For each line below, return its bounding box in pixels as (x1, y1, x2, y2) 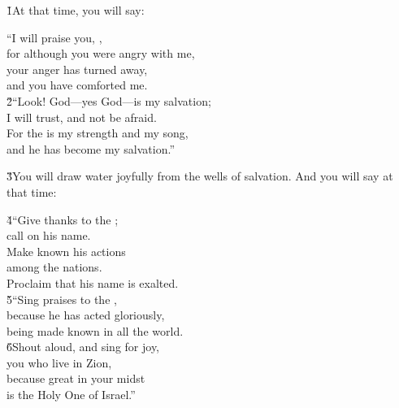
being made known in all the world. (7, 322, 184, 339)
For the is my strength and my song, (7, 124, 189, 141)
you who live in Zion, (7, 354, 112, 371)
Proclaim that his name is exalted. (7, 274, 179, 291)
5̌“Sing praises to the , (7, 290, 117, 307)
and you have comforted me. (7, 76, 148, 93)
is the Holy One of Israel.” (7, 386, 136, 403)
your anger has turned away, (7, 60, 148, 77)
